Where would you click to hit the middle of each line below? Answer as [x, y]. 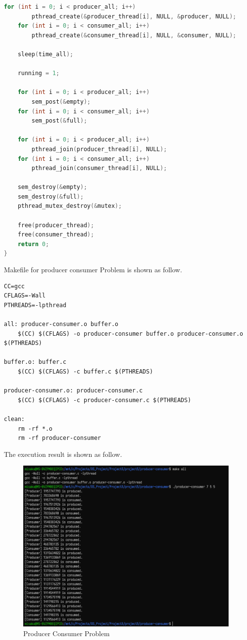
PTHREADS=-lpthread [35, 305]
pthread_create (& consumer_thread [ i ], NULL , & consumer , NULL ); [134, 35]
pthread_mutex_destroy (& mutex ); [70, 206]
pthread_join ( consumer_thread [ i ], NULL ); [99, 168]
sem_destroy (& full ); [51, 196]
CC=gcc [14, 286]
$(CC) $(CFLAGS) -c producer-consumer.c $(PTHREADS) [104, 400]
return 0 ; [33, 244]
